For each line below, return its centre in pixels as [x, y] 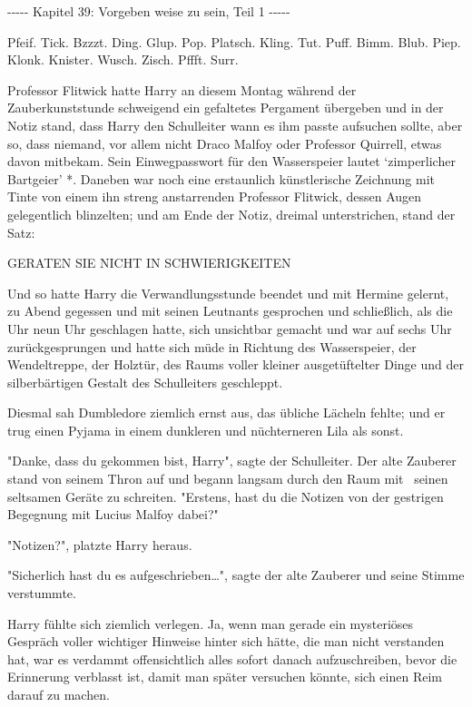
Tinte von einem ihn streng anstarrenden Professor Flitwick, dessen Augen [215, 196]
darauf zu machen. [59, 694]
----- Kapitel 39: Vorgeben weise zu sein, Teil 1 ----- [149, 11]
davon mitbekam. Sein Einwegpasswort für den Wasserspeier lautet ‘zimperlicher [231, 161]
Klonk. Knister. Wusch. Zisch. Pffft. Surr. [123, 59]
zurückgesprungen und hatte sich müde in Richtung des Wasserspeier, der [212, 346]
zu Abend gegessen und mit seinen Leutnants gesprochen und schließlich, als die [230, 311]
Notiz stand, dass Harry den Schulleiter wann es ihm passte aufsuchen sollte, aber [235, 125]
